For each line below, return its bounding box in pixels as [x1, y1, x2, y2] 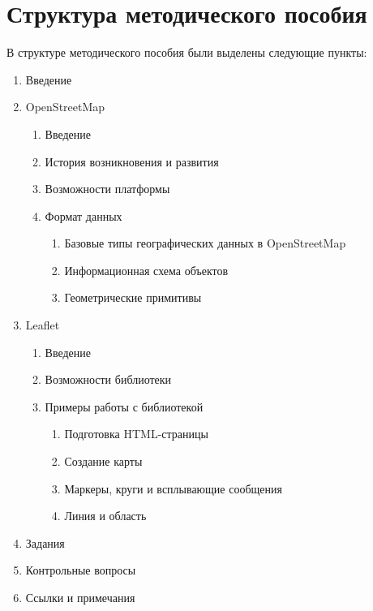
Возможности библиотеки [45, 371, 172, 388]
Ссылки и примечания [25, 589, 135, 605]
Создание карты [64, 453, 143, 470]
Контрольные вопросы [25, 562, 136, 579]
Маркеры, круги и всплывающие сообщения [64, 480, 282, 497]
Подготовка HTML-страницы [64, 425, 208, 442]
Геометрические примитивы [64, 289, 202, 306]
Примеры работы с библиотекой [45, 398, 204, 415]
